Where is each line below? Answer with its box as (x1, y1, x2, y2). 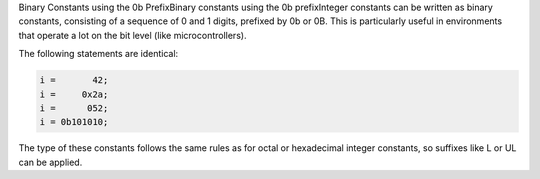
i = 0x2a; (39, 88, 109, 100)
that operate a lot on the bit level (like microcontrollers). (18, 29, 247, 41)
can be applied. (18, 156, 83, 168)
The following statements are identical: (18, 48, 179, 60)
